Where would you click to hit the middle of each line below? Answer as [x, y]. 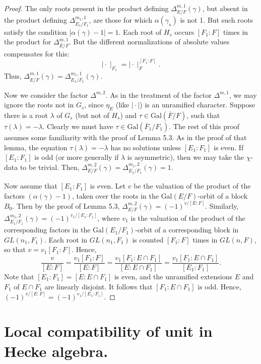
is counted [148, 239]
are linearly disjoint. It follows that [99, 286]
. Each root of [140, 32]
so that [15, 249]
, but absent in [225, 8]
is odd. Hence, [219, 286]
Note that [19, 276]
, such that [203, 115]
